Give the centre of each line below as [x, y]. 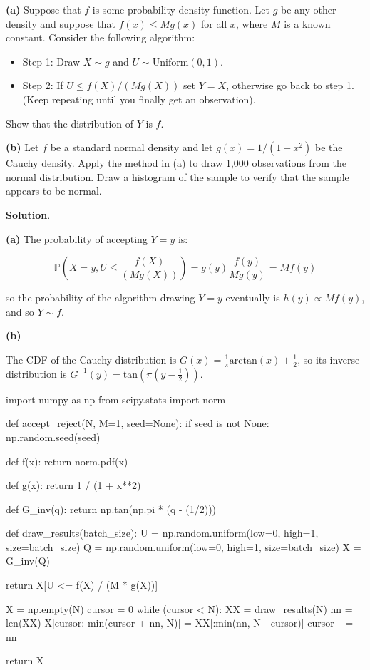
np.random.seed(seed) [53, 437]
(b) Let [22, 147]
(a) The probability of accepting [77, 238]
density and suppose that [61, 23]
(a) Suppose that [43, 9]
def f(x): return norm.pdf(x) [67, 461]
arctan [243, 360]
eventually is [253, 298]
